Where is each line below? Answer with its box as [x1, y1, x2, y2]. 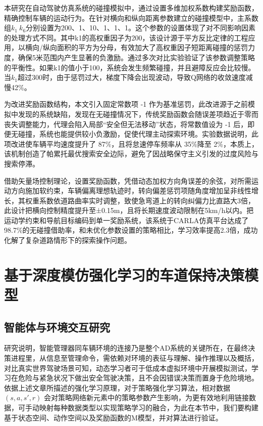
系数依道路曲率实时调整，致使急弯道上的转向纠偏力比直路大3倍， [39, 195, 255, 205]
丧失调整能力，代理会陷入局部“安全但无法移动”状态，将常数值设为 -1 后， [4, 118, 248, 129]
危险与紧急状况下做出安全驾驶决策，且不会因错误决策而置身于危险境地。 [18, 372, 258, 383]
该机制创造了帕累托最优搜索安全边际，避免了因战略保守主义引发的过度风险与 [4, 148, 258, 159]
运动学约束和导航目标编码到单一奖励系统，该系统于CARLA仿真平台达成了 [4, 215, 249, 225]
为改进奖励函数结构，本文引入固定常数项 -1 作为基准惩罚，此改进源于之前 [4, 99, 248, 109]
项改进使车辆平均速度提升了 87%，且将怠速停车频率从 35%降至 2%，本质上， [4, 138, 258, 149]
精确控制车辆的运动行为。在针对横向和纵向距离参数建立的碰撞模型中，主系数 [4, 12, 258, 23]
